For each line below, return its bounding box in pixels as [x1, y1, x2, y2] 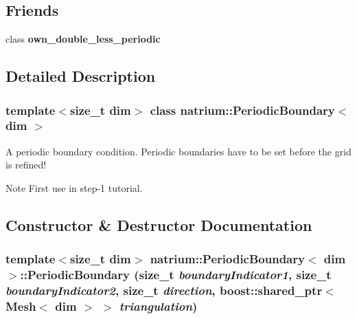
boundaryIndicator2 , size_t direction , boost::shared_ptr [5, 282, 323, 299]
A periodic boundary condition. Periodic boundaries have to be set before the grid [5, 144, 352, 158]
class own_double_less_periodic [5, 32, 161, 46]
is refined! [5, 157, 47, 172]
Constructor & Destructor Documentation [5, 214, 312, 235]
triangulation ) [119, 297, 198, 314]
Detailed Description [5, 65, 156, 87]
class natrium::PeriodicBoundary [150, 101, 335, 118]
